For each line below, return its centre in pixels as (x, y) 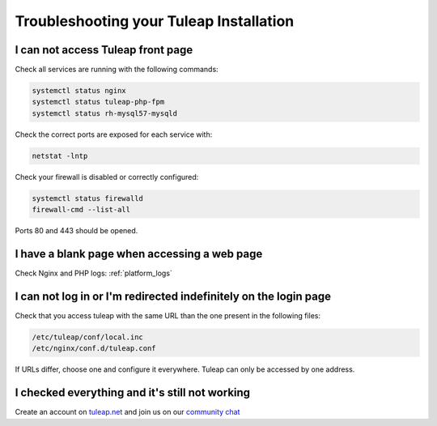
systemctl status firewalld (87, 198)
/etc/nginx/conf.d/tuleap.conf (94, 349)
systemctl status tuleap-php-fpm (98, 102)
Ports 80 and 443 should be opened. (76, 231)
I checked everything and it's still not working (133, 393)
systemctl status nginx (79, 91)
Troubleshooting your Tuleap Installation (155, 21)
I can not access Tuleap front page (104, 50)
